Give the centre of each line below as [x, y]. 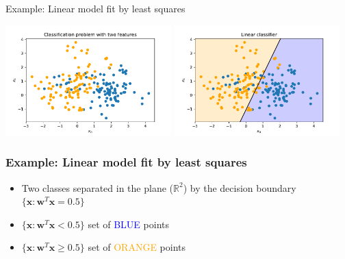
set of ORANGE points [137, 247]
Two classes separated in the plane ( [97, 187]
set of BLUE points [128, 224]
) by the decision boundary [240, 187]
